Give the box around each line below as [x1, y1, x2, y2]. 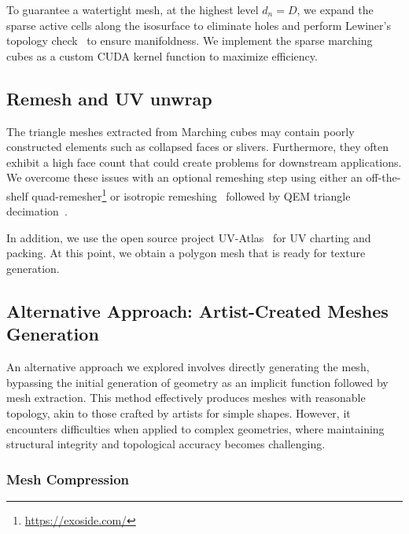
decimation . [6, 203, 68, 219]
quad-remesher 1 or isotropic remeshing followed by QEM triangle [31, 185, 351, 204]
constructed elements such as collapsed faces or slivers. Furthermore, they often [6, 138, 389, 155]
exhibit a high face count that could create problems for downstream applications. [6, 153, 402, 170]
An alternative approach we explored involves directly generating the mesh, [6, 359, 370, 375]
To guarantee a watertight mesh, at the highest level [6, 2, 259, 17]
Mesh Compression [6, 469, 130, 488]
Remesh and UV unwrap [6, 86, 212, 110]
